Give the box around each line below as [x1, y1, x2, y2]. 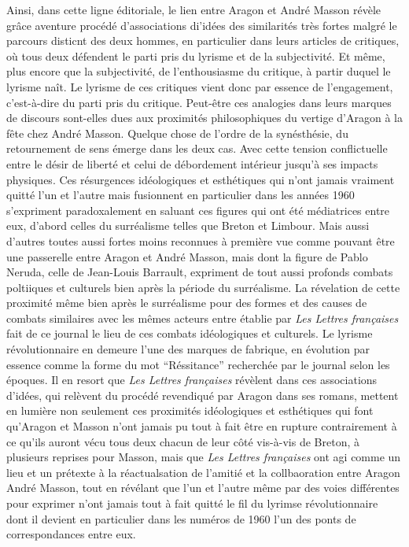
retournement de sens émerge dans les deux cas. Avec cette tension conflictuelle [6, 140, 388, 157]
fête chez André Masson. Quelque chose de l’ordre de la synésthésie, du [6, 124, 348, 141]
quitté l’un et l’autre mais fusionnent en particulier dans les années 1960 [6, 187, 355, 203]
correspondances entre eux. [6, 526, 136, 542]
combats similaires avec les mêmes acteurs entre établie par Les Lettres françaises [6, 309, 399, 326]
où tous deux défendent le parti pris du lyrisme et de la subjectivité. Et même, [6, 47, 385, 64]
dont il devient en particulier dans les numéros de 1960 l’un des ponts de [6, 510, 356, 527]
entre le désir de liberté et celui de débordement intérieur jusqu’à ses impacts [6, 155, 378, 172]
